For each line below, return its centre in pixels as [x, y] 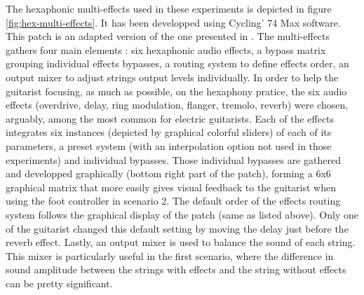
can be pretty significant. [59, 283]
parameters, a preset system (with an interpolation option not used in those [169, 145]
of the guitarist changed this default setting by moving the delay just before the [177, 228]
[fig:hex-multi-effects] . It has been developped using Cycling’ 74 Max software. [173, 22]
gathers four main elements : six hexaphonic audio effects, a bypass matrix [166, 49]
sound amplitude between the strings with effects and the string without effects [176, 269]
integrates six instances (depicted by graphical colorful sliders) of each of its [169, 132]
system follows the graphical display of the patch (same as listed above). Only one [182, 214]
